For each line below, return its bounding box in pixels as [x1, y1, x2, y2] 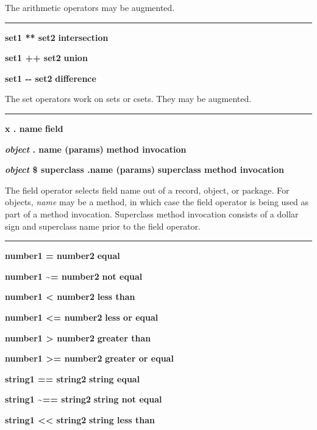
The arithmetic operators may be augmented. [5, 1, 175, 13]
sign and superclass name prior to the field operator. [5, 219, 201, 232]
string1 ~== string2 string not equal [5, 393, 162, 406]
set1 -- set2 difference [5, 71, 96, 84]
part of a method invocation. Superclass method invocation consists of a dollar [5, 207, 299, 220]
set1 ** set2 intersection [5, 31, 109, 43]
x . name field [5, 122, 63, 134]
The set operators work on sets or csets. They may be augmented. [5, 92, 252, 105]
